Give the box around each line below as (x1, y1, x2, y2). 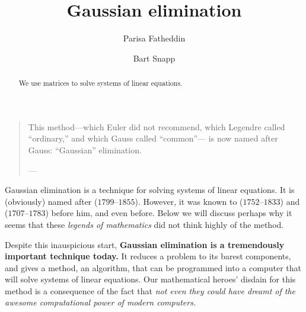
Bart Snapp (133, 52, 176, 64)
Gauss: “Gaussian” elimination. (28, 143, 142, 156)
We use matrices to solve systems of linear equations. (18, 78, 183, 88)
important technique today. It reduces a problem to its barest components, (5, 250, 291, 262)
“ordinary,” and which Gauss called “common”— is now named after (28, 132, 278, 144)
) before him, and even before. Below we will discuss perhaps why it (45, 207, 292, 219)
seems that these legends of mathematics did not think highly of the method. (5, 218, 284, 230)
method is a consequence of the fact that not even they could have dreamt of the (5, 284, 296, 297)
